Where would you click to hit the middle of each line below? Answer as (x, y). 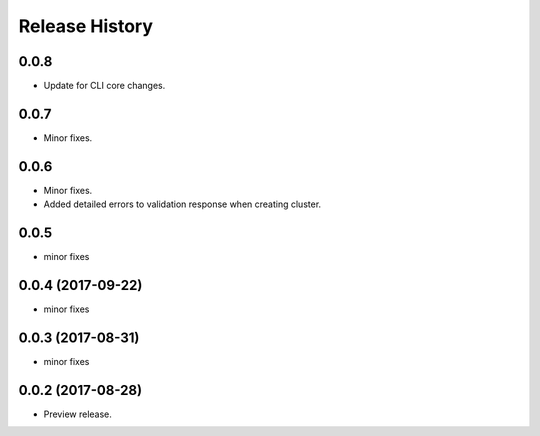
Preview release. (77, 414)
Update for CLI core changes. (104, 86)
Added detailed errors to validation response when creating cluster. (182, 204)
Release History (86, 26)
